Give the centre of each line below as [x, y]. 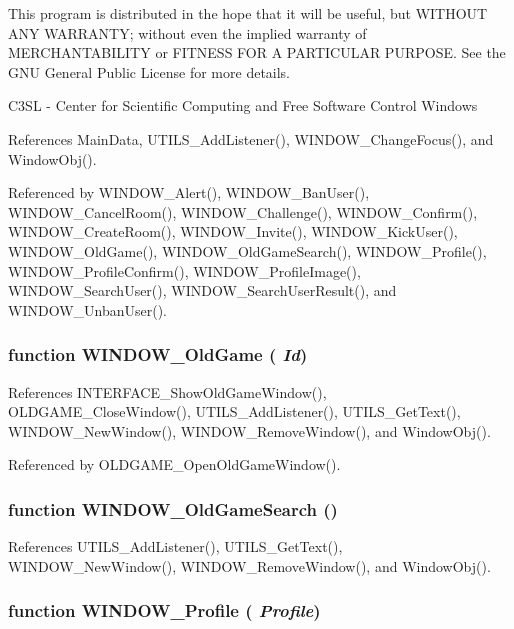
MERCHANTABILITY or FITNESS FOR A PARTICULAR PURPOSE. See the [257, 52]
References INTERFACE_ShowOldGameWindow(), [167, 391]
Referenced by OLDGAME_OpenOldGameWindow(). [174, 464]
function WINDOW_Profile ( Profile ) [164, 610]
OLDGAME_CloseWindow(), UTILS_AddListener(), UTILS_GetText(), [234, 411]
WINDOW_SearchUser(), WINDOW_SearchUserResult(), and [202, 290]
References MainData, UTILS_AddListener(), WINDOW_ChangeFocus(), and [251, 138]
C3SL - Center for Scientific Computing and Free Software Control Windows [243, 105]
